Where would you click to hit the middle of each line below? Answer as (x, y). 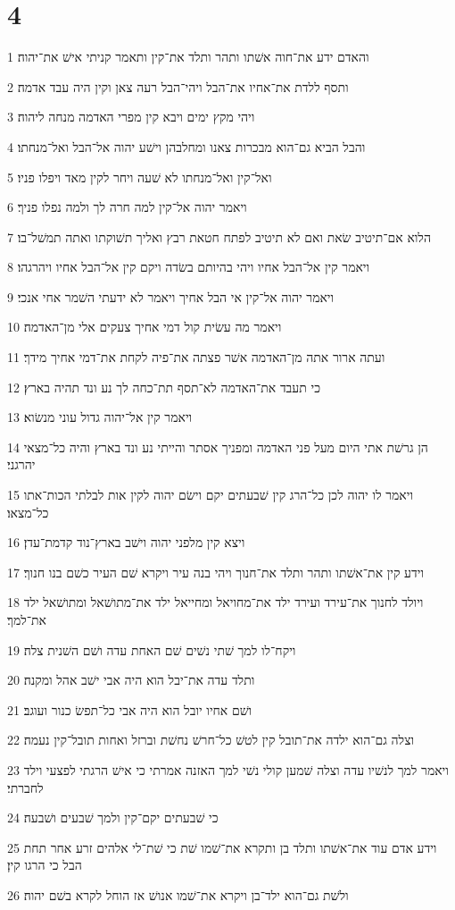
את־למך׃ (27, 619)
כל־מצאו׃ (28, 512)
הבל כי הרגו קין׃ (45, 865)
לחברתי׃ (25, 787)
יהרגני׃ (21, 464)
